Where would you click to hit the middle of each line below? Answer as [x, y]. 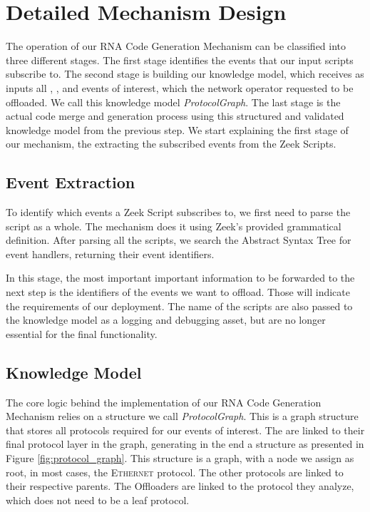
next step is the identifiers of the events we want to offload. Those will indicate [178, 292]
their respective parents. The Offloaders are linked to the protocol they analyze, [180, 486]
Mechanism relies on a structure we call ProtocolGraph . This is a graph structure [182, 416]
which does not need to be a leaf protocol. [98, 500]
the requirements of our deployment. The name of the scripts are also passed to [179, 306]
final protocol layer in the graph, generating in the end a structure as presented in [185, 444]
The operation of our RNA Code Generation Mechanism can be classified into [176, 46]
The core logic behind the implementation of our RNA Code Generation [164, 402]
